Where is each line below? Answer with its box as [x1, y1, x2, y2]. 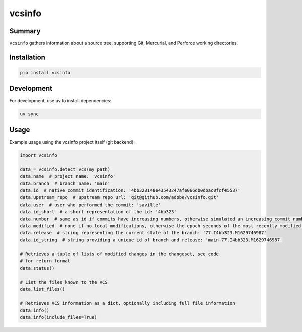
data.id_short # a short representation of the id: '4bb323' [20, 209, 177, 215]
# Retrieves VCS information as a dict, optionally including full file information [20, 300, 235, 306]
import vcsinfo [20, 153, 57, 158]
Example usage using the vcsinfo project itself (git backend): [9, 139, 135, 145]
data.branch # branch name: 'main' [20, 180, 111, 186]
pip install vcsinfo [20, 70, 70, 76]
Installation [9, 53, 45, 61]
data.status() [20, 265, 55, 271]
